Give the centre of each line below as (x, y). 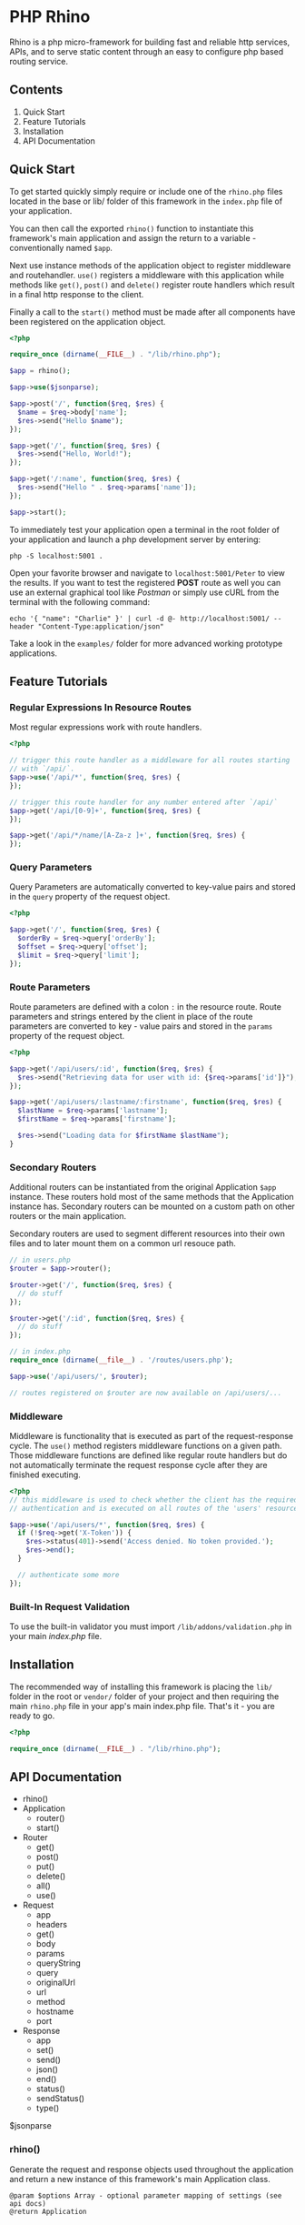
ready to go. (32, 1716)
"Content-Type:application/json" (101, 626)
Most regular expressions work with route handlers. (106, 727)
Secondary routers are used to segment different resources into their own (148, 1233)
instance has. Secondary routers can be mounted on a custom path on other (152, 1206)
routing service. (39, 61)
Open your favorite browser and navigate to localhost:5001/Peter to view (148, 573)
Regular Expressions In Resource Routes (101, 707)
